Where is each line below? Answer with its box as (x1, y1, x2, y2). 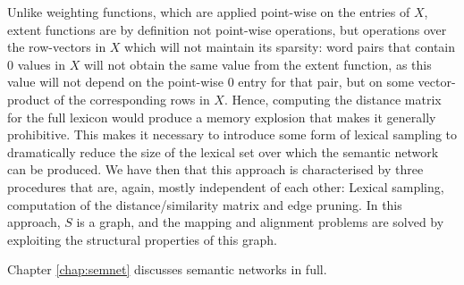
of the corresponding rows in (54, 89, 210, 108)
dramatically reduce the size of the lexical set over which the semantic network (7, 142, 439, 161)
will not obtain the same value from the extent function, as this (83, 54, 432, 73)
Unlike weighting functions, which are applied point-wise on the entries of (7, 3, 410, 21)
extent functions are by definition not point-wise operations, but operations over (7, 20, 447, 38)
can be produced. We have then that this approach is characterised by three (7, 160, 424, 179)
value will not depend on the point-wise (7, 72, 224, 91)
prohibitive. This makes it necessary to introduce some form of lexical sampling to (7, 125, 458, 144)
